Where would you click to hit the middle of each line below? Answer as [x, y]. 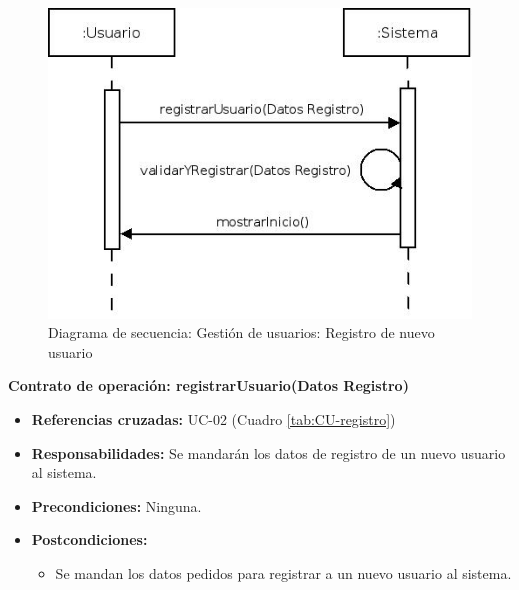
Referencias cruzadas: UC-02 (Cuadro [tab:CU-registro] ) [213, 418]
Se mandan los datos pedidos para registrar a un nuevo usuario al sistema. [283, 572]
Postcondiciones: [89, 539]
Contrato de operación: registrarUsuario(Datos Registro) [208, 385]
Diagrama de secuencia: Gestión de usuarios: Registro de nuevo [241, 332]
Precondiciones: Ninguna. [116, 505]
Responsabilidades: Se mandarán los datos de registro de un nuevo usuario [268, 452]
